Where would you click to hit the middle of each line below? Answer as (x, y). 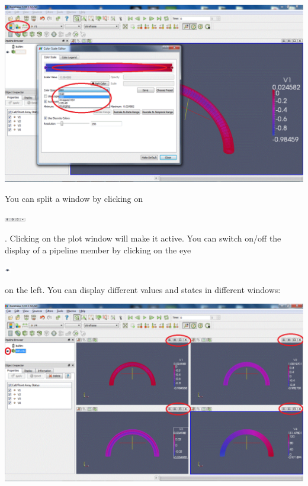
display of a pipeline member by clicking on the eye (98, 250)
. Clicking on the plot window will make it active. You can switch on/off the (143, 238)
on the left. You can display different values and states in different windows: (143, 289)
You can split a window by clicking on (74, 198)
